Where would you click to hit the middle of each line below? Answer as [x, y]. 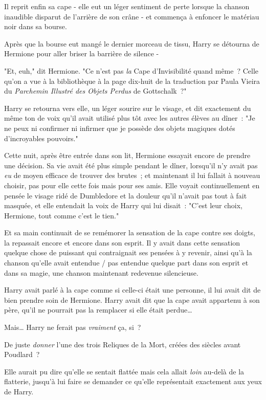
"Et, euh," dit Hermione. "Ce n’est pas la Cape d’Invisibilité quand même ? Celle [131, 70]
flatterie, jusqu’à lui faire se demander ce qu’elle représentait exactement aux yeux [133, 381]
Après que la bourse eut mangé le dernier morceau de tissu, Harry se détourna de [132, 43]
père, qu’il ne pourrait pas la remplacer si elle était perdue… [98, 310]
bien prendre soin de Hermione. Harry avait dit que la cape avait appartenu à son [132, 299]
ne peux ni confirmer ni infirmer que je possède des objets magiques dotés [120, 128]
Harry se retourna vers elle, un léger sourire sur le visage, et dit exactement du [128, 108]
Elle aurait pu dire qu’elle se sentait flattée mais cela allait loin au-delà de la [124, 371]
